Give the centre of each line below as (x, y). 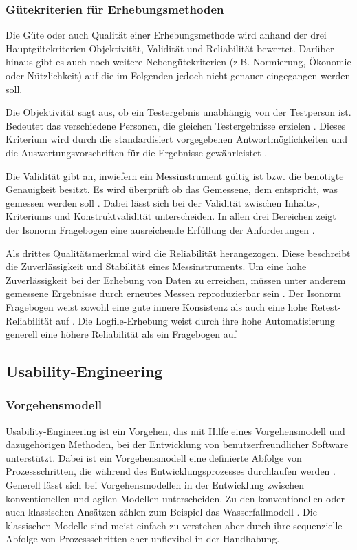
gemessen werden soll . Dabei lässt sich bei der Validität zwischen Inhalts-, (163, 202)
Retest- (326, 306)
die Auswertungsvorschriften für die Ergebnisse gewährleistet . (137, 152)
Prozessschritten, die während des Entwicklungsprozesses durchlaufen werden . (171, 471)
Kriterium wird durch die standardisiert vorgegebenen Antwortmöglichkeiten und (177, 139)
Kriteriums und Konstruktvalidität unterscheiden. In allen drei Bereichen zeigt (171, 216)
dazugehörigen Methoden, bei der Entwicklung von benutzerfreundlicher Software (177, 444)
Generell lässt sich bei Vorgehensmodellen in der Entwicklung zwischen (155, 485)
